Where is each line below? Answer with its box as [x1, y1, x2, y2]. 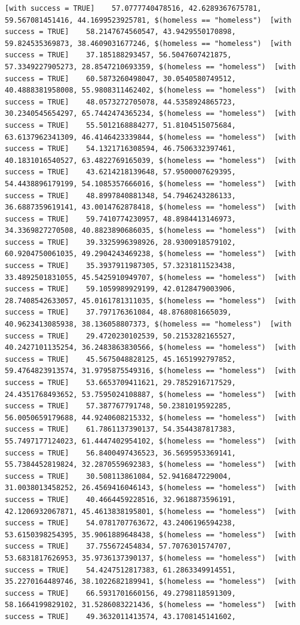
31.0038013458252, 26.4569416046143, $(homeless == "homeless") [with [5, 484, 296, 492]
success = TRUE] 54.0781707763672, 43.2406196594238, [5, 519, 236, 528]
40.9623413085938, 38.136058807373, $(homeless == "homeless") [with [5, 320, 292, 329]
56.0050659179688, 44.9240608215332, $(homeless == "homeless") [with [5, 413, 296, 422]
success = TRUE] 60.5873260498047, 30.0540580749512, [5, 74, 236, 83]
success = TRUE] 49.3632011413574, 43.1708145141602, [5, 612, 236, 621]
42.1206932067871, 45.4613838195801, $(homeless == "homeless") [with [5, 507, 296, 516]
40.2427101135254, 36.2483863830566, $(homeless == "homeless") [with [5, 343, 296, 352]
